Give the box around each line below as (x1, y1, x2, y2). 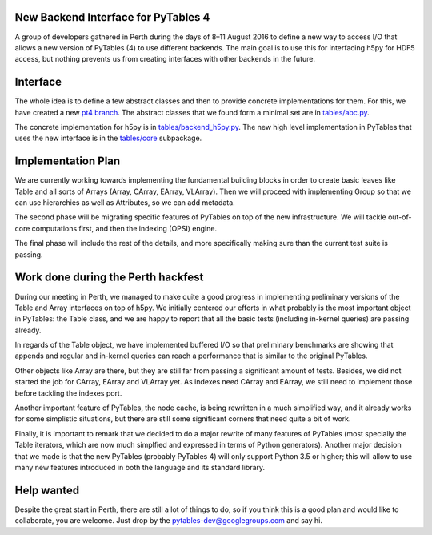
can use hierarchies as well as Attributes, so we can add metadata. (14, 198, 235, 207)
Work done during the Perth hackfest (14, 271, 204, 284)
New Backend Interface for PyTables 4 (14, 10, 210, 24)
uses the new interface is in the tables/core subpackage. (14, 133, 202, 143)
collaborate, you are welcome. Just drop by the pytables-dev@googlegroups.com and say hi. (14, 516, 323, 525)
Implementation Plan (14, 155, 121, 168)
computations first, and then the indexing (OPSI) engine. (31, 223, 218, 233)
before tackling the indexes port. (14, 388, 122, 398)
